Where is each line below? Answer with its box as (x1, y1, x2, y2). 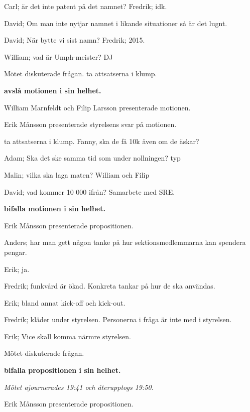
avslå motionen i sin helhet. (4, 85, 101, 95)
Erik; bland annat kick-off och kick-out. (4, 297, 126, 308)
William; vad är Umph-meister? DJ (4, 51, 113, 62)
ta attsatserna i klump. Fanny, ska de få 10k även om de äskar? (4, 135, 199, 146)
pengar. (4, 246, 27, 257)
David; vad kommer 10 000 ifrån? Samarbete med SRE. (4, 186, 175, 197)
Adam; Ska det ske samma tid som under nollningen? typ (4, 153, 181, 163)
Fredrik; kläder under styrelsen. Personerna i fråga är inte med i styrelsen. (4, 314, 232, 325)
